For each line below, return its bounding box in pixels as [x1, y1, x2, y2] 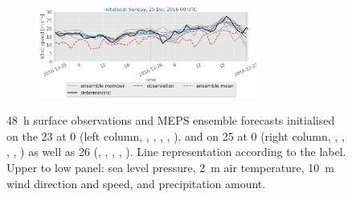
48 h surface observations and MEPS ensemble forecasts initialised [6, 112, 335, 129]
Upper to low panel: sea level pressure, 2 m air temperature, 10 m [6, 159, 334, 176]
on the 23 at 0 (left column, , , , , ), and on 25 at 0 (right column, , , [6, 127, 345, 144]
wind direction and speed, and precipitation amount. [6, 174, 266, 191]
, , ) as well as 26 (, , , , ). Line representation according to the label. [6, 143, 346, 160]
